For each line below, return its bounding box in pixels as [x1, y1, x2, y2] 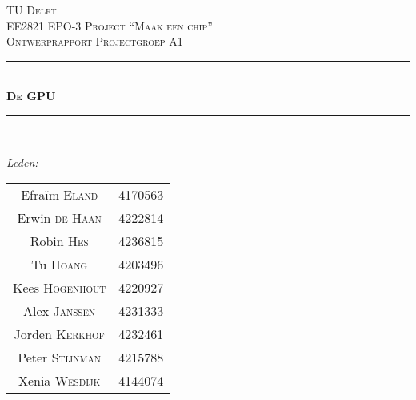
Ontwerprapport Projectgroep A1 [6, 33, 183, 50]
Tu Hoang [31, 255, 88, 274]
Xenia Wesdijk [18, 371, 101, 390]
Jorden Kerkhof [14, 325, 105, 344]
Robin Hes [30, 232, 89, 251]
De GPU [6, 87, 56, 104]
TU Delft [6, 2, 57, 18]
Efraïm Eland [21, 185, 98, 204]
